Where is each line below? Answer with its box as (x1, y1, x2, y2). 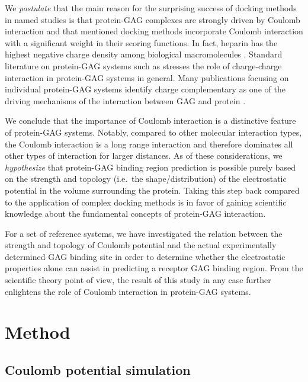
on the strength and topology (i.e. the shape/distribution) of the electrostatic (5, 172, 287, 185)
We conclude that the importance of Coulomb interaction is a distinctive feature (5, 114, 296, 127)
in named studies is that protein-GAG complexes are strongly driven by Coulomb (5, 13, 300, 25)
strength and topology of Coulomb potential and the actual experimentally (5, 239, 277, 251)
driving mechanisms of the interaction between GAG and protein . (5, 94, 246, 107)
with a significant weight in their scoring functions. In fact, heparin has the (5, 36, 278, 49)
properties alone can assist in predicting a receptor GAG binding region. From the (5, 262, 303, 274)
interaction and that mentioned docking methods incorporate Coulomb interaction (5, 25, 303, 37)
